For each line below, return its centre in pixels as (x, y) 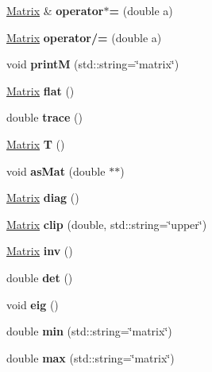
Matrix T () (36, 143)
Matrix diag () (43, 198)
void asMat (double (56, 170)
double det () (40, 277)
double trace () (44, 117)
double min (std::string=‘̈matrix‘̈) (89, 331)
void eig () (33, 304)
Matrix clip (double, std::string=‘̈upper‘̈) (107, 224)
